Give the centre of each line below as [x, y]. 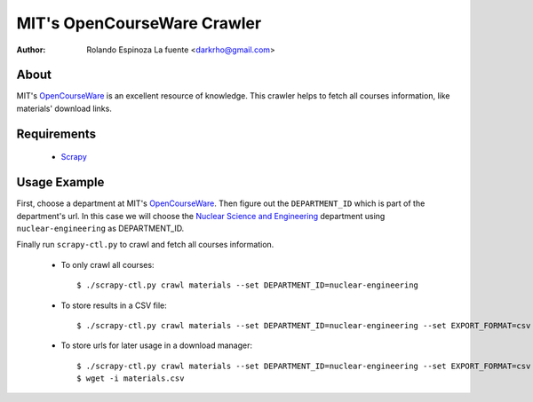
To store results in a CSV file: [114, 305]
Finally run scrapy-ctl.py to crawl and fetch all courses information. [145, 245]
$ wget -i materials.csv [131, 378]
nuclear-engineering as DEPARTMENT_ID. [100, 228]
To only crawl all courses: [107, 264]
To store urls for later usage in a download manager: [157, 345]
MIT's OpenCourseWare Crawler [139, 23]
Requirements [56, 134]
